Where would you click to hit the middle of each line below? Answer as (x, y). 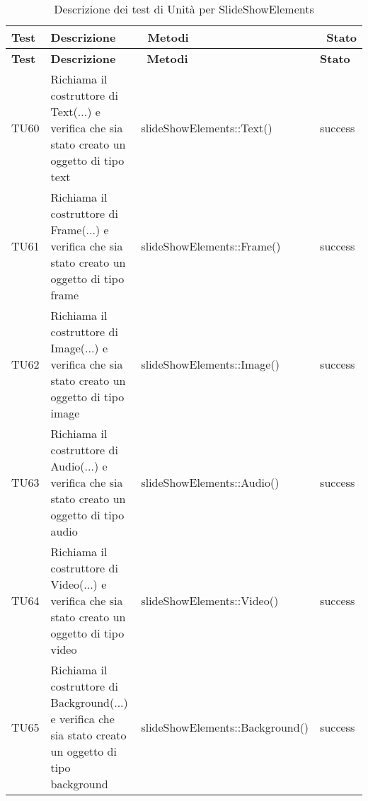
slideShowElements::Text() (207, 128)
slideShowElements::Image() (210, 364)
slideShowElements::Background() (225, 727)
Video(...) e (79, 584)
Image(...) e (79, 348)
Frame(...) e (80, 230)
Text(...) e (75, 111)
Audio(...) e (79, 466)
